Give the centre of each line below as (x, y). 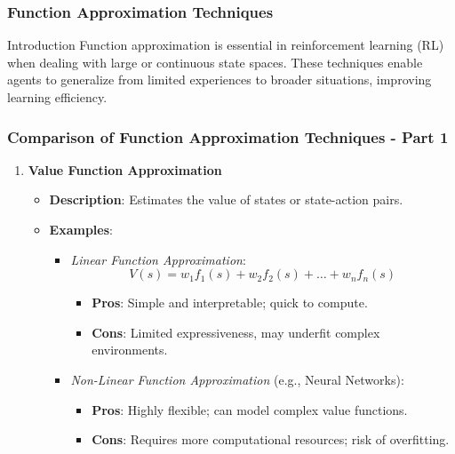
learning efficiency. (57, 97)
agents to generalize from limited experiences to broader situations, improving (220, 80)
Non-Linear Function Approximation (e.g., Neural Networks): (237, 379)
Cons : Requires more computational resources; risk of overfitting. (271, 439)
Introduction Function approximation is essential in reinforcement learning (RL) (226, 45)
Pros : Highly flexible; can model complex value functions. (250, 409)
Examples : (81, 229)
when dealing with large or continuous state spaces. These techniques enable (215, 62)
